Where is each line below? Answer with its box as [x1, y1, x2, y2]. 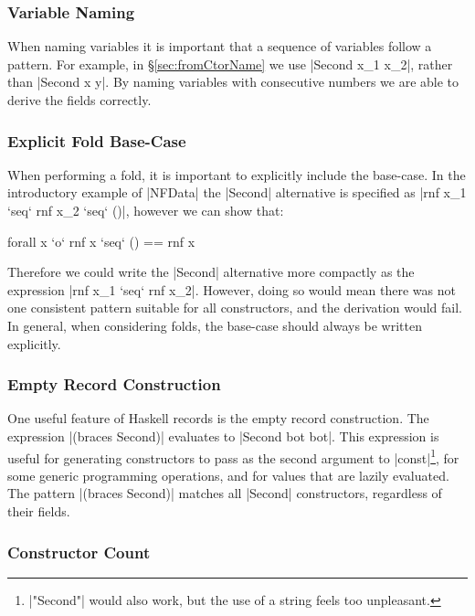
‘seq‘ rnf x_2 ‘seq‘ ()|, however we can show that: [7, 201, 284, 219]
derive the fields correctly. [7, 90, 152, 109]
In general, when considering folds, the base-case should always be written [7, 315, 423, 335]
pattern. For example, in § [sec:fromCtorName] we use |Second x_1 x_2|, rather [7, 54, 453, 73]
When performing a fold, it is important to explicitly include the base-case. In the [7, 165, 466, 184]
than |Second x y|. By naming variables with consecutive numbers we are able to [7, 72, 459, 91]
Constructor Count [7, 540, 151, 563]
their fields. [7, 502, 70, 520]
